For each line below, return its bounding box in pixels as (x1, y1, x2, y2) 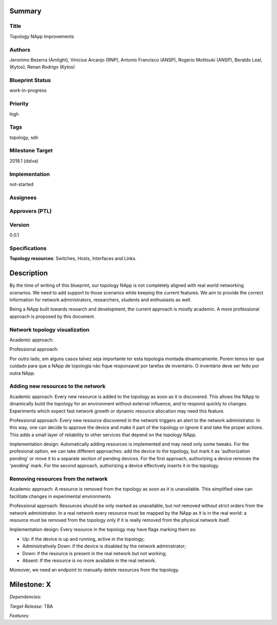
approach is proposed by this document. (9, 313, 95, 319)
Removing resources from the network (9, 475, 108, 482)
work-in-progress (9, 87, 47, 93)
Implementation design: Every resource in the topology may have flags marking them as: (9, 526, 197, 533)
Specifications (9, 245, 47, 252)
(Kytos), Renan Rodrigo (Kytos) (9, 64, 75, 70)
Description (9, 269, 48, 278)
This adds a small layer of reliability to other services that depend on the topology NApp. (9, 432, 197, 438)
